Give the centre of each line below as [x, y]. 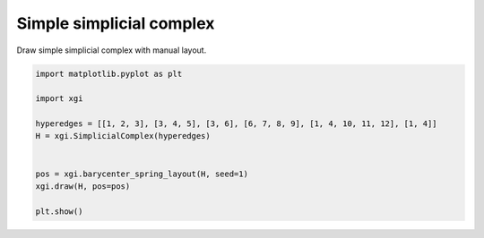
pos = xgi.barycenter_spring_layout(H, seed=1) [142, 174]
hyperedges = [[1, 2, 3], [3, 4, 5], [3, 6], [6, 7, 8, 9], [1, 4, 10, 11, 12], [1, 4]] [237, 124]
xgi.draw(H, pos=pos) [83, 187]
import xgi [59, 99]
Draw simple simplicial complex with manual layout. [112, 50]
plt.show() [59, 211]
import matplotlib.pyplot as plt [109, 73]
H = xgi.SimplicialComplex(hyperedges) [123, 136]
